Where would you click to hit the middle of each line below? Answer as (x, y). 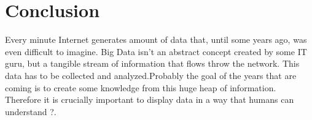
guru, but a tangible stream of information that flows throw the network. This (152, 63)
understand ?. (31, 111)
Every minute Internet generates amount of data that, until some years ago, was (156, 39)
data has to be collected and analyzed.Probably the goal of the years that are (151, 75)
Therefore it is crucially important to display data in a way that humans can (150, 99)
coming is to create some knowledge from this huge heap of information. (141, 87)
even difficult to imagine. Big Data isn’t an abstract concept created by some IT (156, 51)
